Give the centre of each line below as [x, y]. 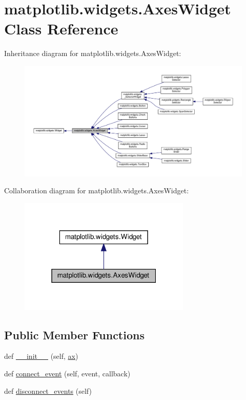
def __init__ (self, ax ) [41, 356]
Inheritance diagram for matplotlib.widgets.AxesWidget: [93, 53]
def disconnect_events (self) [48, 390]
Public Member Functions [74, 334]
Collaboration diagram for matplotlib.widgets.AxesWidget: [97, 190]
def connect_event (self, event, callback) [67, 374]
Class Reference [61, 29]
